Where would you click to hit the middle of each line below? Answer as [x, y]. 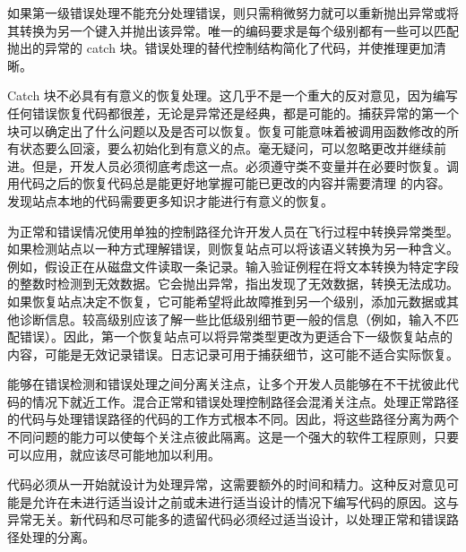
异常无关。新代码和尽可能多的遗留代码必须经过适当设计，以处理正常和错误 [227, 519]
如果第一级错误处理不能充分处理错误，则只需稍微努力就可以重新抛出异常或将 [233, 13]
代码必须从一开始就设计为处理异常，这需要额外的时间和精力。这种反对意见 [227, 484]
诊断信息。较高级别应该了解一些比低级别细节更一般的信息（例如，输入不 [233, 319]
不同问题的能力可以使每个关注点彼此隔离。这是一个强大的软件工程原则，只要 [233, 437]
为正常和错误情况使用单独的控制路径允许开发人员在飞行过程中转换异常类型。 [233, 231]
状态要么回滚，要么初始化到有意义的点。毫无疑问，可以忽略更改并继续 [226, 148]
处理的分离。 [57, 537]
